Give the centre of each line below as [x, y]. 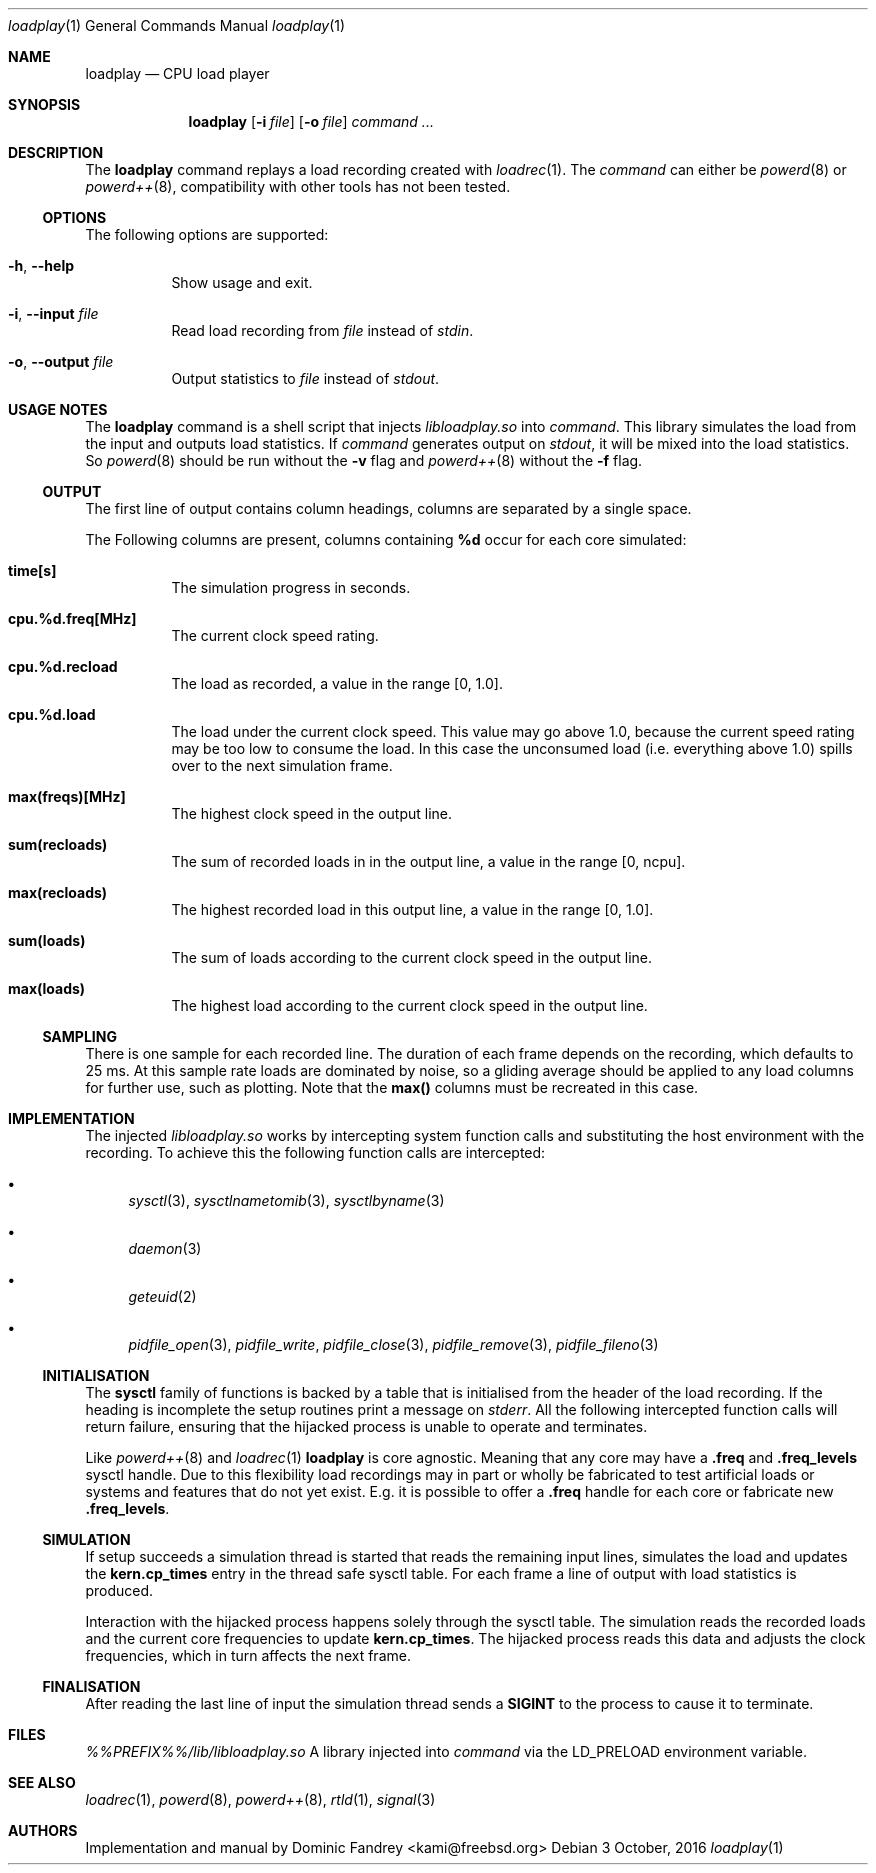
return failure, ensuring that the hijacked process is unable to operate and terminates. [366, 1426]
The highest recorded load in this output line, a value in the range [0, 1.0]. [412, 909]
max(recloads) [58, 892]
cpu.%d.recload [63, 666]
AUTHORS [43, 1830]
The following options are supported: [207, 234]
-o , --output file [61, 361]
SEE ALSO [42, 1782]
